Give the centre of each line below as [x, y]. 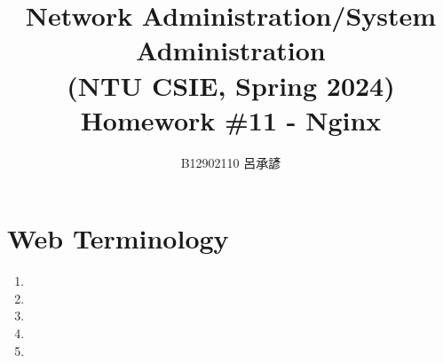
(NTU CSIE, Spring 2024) [231, 85]
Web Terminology [118, 238]
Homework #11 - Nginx [231, 119]
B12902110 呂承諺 [231, 162]
